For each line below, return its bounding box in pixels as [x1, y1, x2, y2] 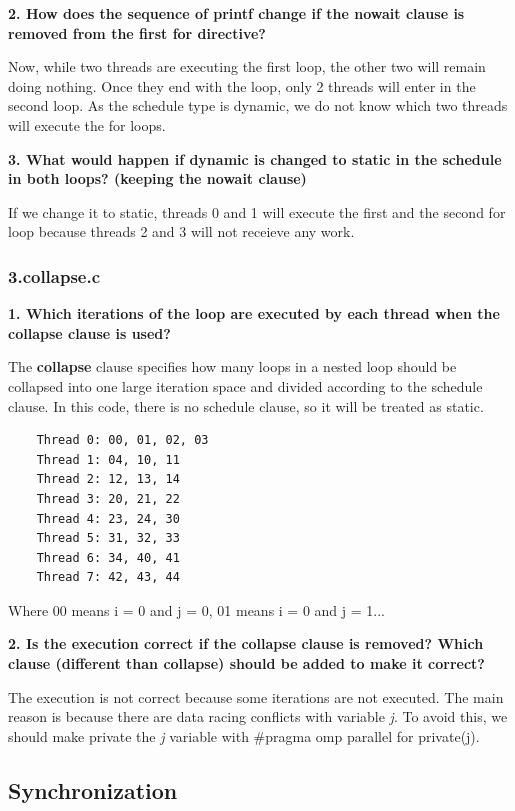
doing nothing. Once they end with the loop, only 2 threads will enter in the [8, 75, 476, 96]
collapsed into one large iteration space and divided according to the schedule [8, 375, 483, 396]
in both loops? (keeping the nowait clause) [8, 168, 307, 189]
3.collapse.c [8, 263, 101, 288]
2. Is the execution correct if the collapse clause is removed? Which [8, 633, 484, 654]
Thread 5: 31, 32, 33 [36, 531, 180, 546]
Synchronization [8, 774, 178, 805]
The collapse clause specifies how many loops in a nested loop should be [8, 356, 457, 377]
